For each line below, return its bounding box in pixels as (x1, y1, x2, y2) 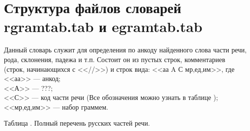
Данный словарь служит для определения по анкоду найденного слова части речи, (4, 45, 247, 55)
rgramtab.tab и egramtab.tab (4, 16, 203, 36)
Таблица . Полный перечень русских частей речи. (4, 118, 150, 128)
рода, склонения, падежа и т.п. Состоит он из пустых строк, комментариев (4, 54, 225, 64)
